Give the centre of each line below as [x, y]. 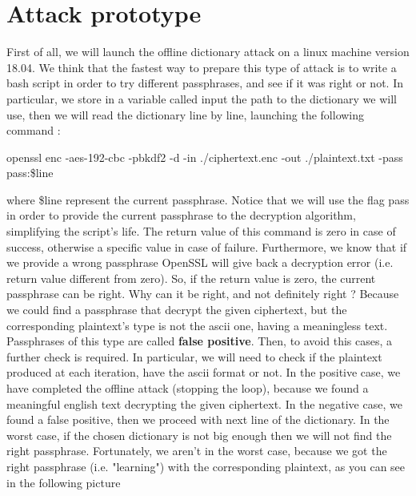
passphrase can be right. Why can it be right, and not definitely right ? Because [203, 294]
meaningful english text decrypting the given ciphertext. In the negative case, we [204, 403]
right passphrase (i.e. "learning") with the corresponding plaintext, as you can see [206, 466]
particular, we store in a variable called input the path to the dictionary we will [202, 98]
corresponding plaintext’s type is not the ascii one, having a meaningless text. [197, 325]
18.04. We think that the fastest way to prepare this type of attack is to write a [202, 67]
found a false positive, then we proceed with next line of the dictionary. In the [198, 419]
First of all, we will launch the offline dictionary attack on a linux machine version [208, 52]
